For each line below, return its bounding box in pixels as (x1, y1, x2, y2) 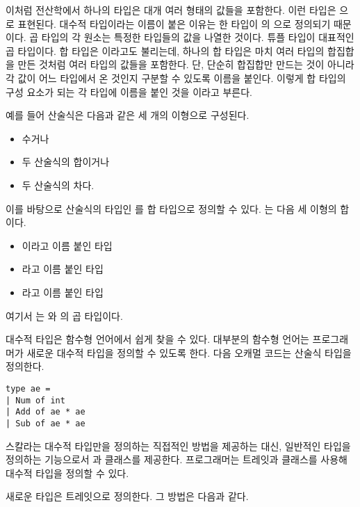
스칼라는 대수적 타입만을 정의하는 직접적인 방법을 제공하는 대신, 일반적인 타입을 (6, 438, 351, 453)
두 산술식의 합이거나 (22, 154, 110, 169)
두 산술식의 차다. (22, 177, 95, 192)
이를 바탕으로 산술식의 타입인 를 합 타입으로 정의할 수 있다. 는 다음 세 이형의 (6, 201, 337, 216)
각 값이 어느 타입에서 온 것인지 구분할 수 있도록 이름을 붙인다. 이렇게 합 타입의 (6, 70, 346, 85)
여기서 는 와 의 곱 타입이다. (6, 308, 123, 323)
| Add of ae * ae (6, 407, 85, 417)
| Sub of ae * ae (6, 418, 85, 428)
